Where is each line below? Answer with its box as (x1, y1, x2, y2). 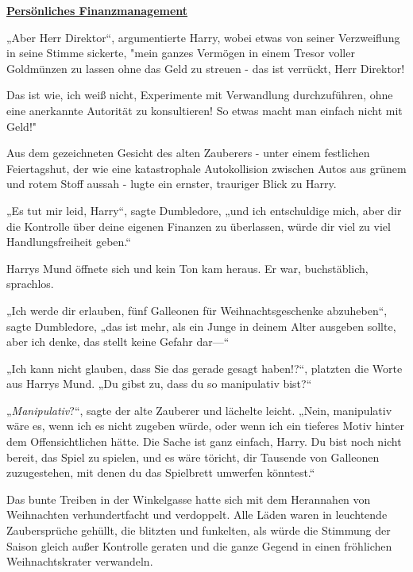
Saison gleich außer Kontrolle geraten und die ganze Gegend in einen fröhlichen (6, 537, 392, 554)
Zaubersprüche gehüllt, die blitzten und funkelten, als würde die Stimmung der (6, 522, 391, 539)
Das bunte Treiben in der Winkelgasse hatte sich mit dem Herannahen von (6, 490, 371, 507)
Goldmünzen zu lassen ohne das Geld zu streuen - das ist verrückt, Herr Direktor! (6, 60, 405, 76)
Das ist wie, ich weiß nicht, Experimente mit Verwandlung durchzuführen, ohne (6, 86, 393, 103)
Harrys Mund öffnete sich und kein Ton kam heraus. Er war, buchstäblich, (6, 259, 369, 276)
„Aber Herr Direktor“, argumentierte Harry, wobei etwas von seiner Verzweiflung (6, 29, 400, 45)
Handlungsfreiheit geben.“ (6, 233, 131, 250)
